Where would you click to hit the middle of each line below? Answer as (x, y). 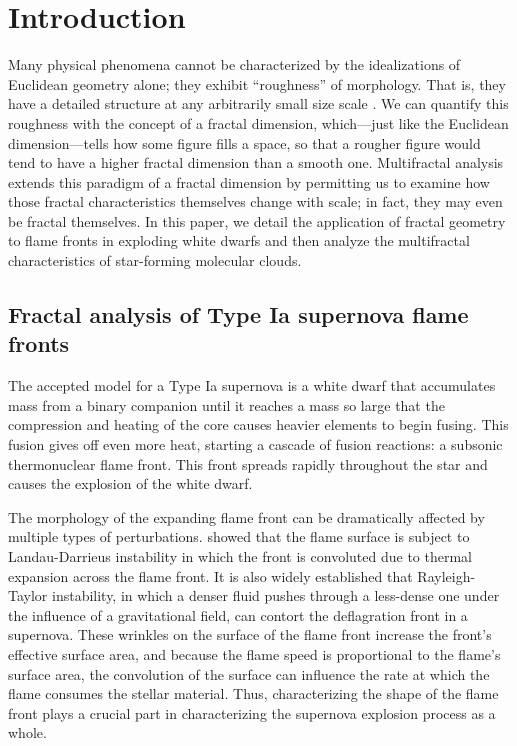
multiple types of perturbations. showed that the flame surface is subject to (239, 536)
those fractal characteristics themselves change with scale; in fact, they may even (255, 201)
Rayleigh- (446, 575)
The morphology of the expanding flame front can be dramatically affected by (246, 516)
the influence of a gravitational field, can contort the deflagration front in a (238, 614)
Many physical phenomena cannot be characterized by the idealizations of (234, 64)
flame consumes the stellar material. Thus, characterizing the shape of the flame (253, 693)
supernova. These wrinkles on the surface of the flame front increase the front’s (250, 634)
